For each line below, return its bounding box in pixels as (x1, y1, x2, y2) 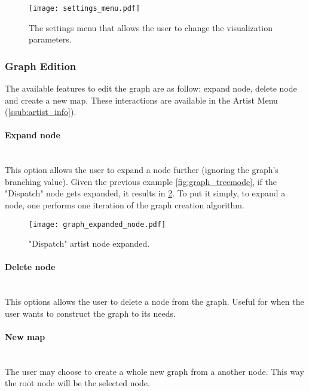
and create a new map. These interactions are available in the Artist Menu (5, 93, 278, 106)
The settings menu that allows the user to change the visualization (29, 21, 273, 34)
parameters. (29, 33, 72, 46)
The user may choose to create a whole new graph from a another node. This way (5, 365, 304, 377)
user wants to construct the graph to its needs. (5, 307, 176, 319)
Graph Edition (5, 58, 77, 73)
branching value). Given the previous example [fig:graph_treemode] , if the (5, 175, 277, 187)
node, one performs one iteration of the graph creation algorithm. (5, 199, 244, 211)
